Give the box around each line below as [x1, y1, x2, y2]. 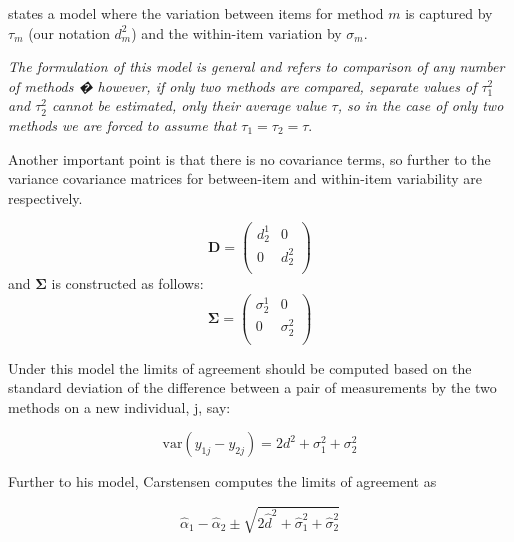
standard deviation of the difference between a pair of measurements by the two [8, 377, 497, 398]
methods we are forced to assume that [8, 114, 237, 135]
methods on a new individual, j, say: [8, 396, 231, 417]
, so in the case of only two [337, 95, 504, 116]
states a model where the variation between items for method [8, 3, 384, 23]
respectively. [8, 187, 83, 208]
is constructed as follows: [51, 273, 204, 294]
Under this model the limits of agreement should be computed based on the [8, 357, 472, 378]
